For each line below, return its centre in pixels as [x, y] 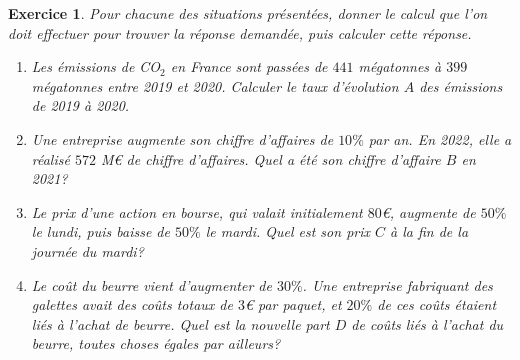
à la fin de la [429, 231]
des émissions [461, 85]
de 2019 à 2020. [80, 105]
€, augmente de [428, 211]
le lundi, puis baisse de [100, 231]
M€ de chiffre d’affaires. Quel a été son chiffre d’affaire [270, 158]
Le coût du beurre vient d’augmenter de [151, 284]
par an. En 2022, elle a [440, 138]
